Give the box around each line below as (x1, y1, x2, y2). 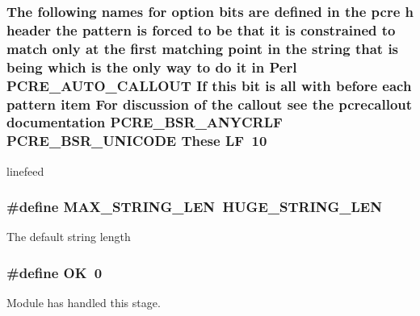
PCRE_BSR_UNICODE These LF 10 (6, 131, 267, 151)
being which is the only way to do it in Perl (6, 56, 297, 77)
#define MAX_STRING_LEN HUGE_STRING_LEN (6, 197, 382, 217)
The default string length (6, 228, 131, 245)
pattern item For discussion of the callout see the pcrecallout (6, 94, 413, 114)
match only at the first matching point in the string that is (6, 38, 399, 58)
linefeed (6, 162, 44, 179)
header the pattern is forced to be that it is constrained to (6, 19, 396, 39)
